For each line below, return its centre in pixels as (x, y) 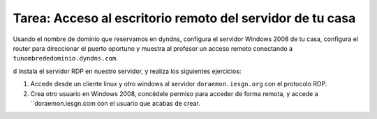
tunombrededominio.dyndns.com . (66, 58)
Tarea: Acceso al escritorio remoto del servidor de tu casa (184, 18)
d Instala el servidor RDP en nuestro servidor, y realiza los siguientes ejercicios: (127, 71)
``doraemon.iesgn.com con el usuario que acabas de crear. (115, 103)
